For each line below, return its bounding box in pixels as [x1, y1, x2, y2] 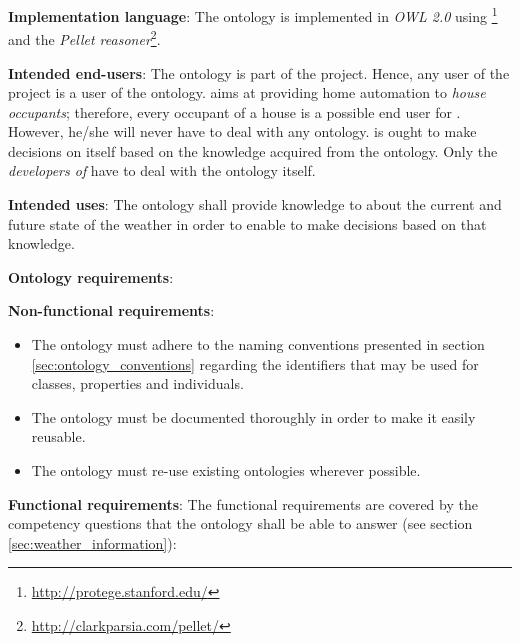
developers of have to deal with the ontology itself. [8, 160, 316, 181]
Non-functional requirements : [8, 300, 215, 321]
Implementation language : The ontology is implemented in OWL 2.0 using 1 [8, 3, 498, 26]
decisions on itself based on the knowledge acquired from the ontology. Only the [8, 140, 498, 161]
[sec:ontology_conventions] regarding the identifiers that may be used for [31, 353, 479, 374]
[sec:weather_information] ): [8, 532, 177, 553]
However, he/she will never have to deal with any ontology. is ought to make [8, 121, 477, 142]
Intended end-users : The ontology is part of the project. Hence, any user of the [8, 62, 510, 83]
